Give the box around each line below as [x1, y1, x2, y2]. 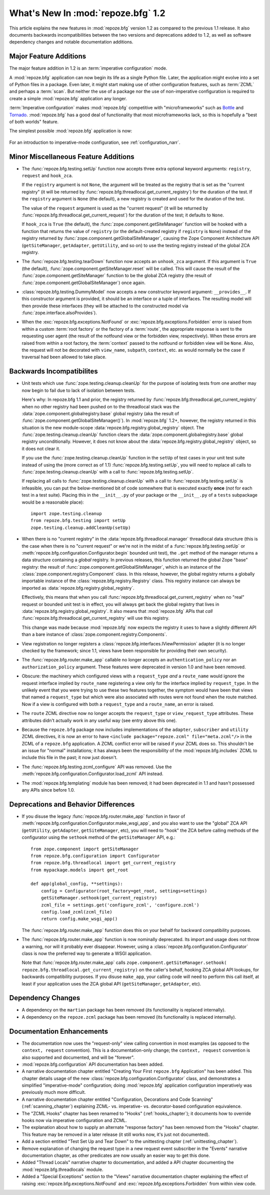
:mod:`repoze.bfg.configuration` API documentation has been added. [21, 1061, 164, 1067]
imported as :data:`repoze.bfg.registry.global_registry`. [21, 585, 134, 591]
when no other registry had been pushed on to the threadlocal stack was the [21, 403, 179, 409]
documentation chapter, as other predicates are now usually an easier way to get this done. [21, 1152, 210, 1158]
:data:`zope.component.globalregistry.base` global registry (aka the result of [21, 410, 179, 416]
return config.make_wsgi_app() [40, 916, 118, 922]
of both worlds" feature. [9, 118, 59, 125]
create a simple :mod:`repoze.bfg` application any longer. [9, 95, 127, 101]
